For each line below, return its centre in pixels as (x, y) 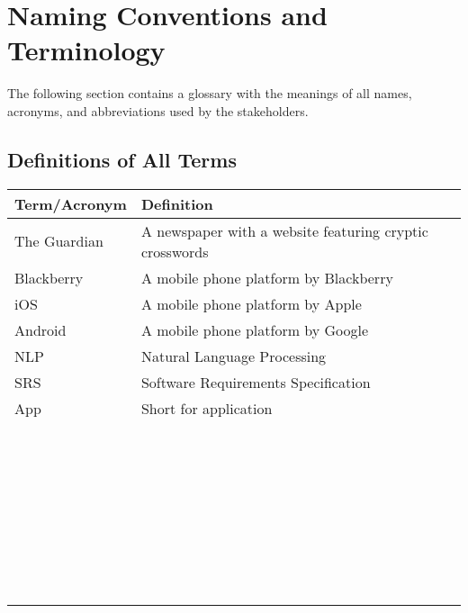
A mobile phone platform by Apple (251, 303)
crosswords (175, 251)
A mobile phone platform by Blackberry (267, 277)
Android (40, 329)
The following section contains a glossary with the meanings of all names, (210, 93)
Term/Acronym (71, 203)
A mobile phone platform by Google (255, 329)
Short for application (207, 408)
